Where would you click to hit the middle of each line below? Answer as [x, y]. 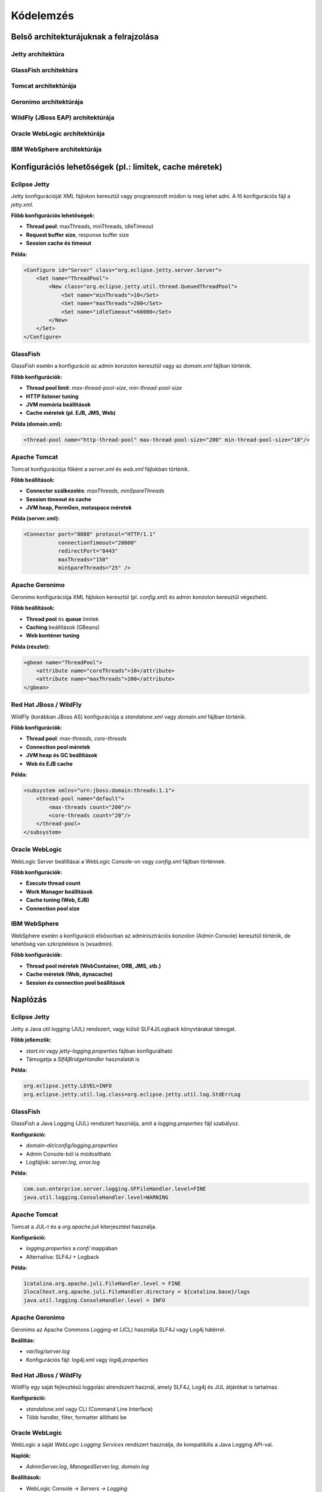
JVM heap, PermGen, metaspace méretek [79, 508]
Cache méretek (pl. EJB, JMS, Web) [71, 413]
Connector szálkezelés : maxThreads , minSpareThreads [95, 491]
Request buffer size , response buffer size [78, 235]
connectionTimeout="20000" [97, 542]
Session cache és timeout [59, 243]
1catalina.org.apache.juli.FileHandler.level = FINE [102, 1284]
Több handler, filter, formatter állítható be [76, 1417]
